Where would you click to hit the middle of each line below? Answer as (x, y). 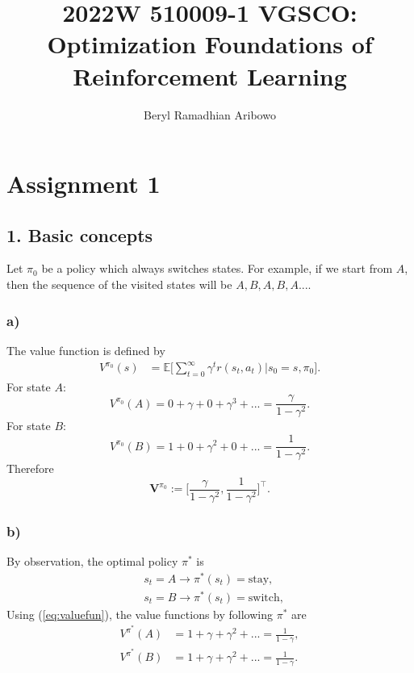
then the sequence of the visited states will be (119, 284)
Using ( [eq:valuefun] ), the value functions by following (140, 614)
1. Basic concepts (80, 234)
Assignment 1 (84, 184)
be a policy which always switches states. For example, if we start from (217, 268)
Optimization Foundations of (210, 44)
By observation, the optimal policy (92, 561)
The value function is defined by (86, 350)
